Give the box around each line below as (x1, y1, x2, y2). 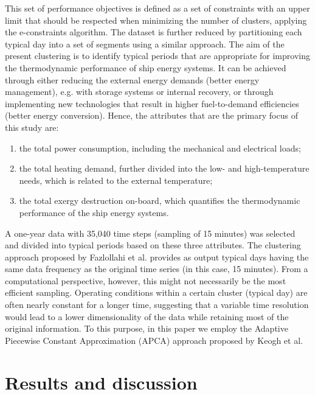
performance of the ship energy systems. (19, 206, 169, 218)
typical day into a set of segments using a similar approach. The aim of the (5, 37, 285, 50)
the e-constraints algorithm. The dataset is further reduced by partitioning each (5, 26, 302, 38)
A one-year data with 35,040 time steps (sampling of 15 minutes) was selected (5, 226, 296, 239)
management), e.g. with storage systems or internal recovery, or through (5, 85, 274, 98)
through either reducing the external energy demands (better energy (5, 73, 260, 86)
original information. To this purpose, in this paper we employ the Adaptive (5, 322, 288, 335)
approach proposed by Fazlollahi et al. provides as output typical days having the (5, 250, 309, 263)
